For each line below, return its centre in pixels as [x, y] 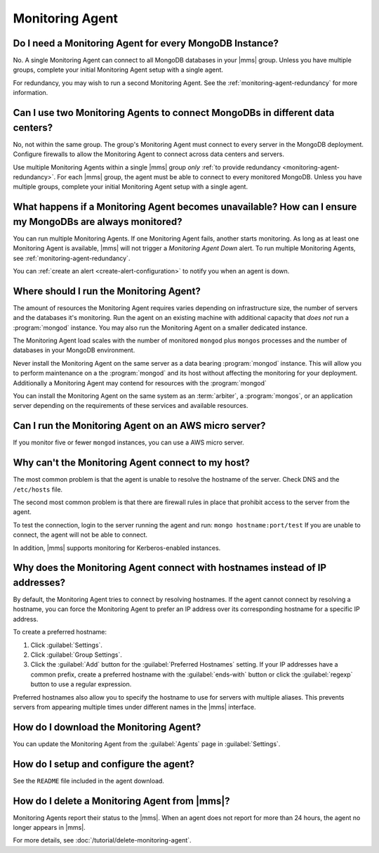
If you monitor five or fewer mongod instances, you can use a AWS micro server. [129, 442]
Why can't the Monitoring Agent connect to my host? [132, 463]
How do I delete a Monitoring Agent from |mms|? [121, 801]
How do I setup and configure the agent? [104, 764]
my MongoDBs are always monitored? [98, 222]
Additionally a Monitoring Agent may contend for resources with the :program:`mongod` [140, 383]
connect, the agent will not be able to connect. [80, 535]
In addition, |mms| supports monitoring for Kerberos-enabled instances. [117, 548]
